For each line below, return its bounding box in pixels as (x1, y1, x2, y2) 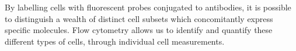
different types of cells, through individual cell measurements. (5, 35, 225, 47)
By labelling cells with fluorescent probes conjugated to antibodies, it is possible (5, 1, 291, 13)
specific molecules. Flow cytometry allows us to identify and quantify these (5, 24, 273, 36)
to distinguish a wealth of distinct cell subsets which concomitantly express (5, 12, 273, 24)
